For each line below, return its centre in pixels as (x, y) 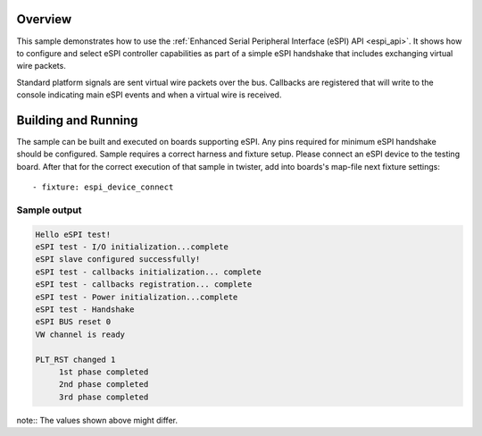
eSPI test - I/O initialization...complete (132, 247)
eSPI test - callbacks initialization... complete (149, 272)
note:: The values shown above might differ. (97, 420)
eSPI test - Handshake (85, 310)
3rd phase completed (104, 397)
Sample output (49, 210)
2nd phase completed (104, 385)
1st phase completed (104, 372)
